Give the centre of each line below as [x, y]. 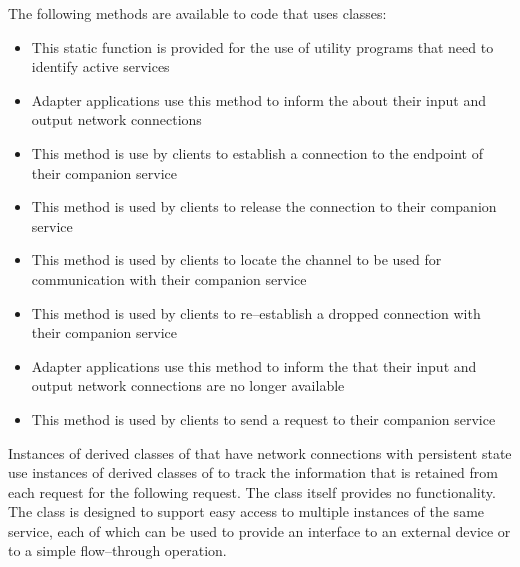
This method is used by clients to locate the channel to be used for [236, 259]
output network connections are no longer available [188, 385]
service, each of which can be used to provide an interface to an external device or [259, 530]
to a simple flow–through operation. [117, 550]
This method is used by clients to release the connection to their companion [264, 206]
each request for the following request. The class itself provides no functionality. [252, 491]
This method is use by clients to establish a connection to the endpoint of [257, 152]
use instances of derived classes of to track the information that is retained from [253, 472]
